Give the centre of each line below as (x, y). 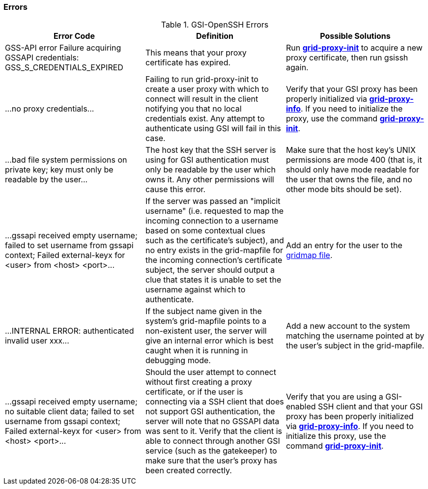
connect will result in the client (202, 99)
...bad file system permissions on (66, 160)
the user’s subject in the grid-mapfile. (355, 346)
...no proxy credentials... (50, 109)
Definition (215, 36)
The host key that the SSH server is (211, 150)
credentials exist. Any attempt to (205, 119)
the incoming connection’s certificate (214, 260)
